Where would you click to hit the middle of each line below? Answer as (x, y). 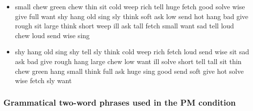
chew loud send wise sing (52, 35)
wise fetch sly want (43, 80)
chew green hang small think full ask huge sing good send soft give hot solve (129, 71)
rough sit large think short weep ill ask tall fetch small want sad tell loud (125, 26)
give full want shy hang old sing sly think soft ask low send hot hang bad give (132, 16)
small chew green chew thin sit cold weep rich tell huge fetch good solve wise (130, 6)
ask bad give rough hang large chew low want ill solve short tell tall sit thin (128, 61)
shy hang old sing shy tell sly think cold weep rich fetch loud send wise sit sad (132, 52)
